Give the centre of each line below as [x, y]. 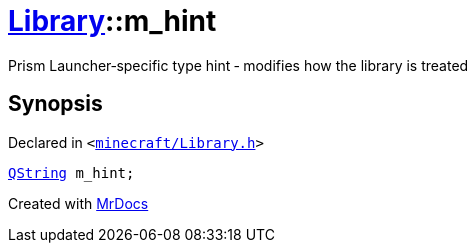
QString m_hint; [71, 172]
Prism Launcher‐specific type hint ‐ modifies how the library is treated [238, 65]
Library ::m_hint [112, 21]
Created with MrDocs [78, 203]
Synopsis [55, 104]
